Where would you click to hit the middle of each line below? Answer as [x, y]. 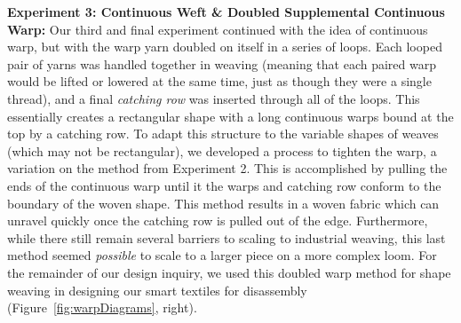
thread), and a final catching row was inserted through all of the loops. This [214, 98]
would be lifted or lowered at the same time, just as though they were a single [219, 81]
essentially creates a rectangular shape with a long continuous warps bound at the [230, 116]
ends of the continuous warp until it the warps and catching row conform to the [224, 185]
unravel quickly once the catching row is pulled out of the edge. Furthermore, [218, 221]
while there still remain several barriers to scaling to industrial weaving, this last [227, 237]
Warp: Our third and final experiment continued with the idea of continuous [218, 29]
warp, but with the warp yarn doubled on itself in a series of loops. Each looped [225, 47]
